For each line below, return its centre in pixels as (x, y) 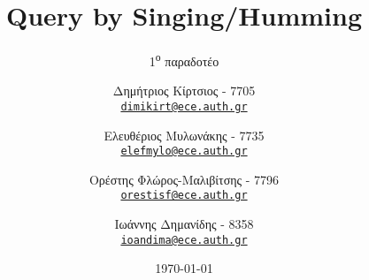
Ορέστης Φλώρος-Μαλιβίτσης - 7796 (184, 179)
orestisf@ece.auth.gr (184, 196)
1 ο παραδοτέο (184, 60)
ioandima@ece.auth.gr (184, 240)
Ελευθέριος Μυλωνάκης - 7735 (184, 135)
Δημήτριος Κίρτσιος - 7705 (184, 91)
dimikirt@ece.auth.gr (184, 106)
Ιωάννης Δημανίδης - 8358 (184, 224)
